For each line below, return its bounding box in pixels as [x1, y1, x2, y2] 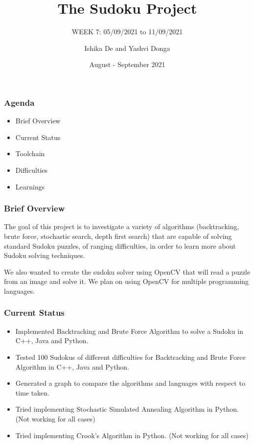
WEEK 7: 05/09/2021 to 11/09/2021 [71, 26, 183, 37]
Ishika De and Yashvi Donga [84, 43, 170, 53]
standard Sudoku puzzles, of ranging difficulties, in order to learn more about [4, 240, 236, 251]
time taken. [15, 387, 50, 397]
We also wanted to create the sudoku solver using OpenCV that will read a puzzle [4, 266, 251, 277]
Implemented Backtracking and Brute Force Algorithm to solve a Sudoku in [15, 326, 243, 336]
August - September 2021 [89, 59, 165, 70]
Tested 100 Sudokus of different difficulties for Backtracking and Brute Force [15, 351, 246, 362]
